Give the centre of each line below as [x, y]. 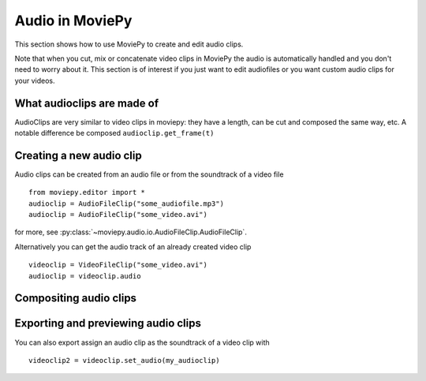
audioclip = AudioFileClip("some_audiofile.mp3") [127, 204]
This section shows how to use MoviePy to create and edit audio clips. [129, 44]
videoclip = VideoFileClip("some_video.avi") [118, 265]
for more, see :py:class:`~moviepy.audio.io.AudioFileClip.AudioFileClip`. [131, 232]
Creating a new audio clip [78, 155]
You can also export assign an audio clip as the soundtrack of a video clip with [142, 342]
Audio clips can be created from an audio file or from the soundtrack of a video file [149, 174]
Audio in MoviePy [73, 21]
